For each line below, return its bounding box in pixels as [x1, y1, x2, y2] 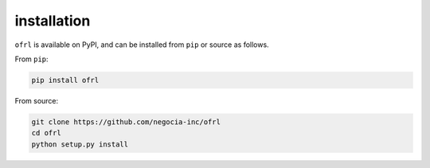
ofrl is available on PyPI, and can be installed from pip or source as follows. [14, 40, 270, 49]
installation [14, 12, 91, 29]
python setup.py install [31, 139, 129, 149]
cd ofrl [31, 128, 61, 138]
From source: [14, 96, 59, 105]
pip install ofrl [31, 76, 100, 84]
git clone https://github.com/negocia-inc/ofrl [31, 117, 221, 127]
